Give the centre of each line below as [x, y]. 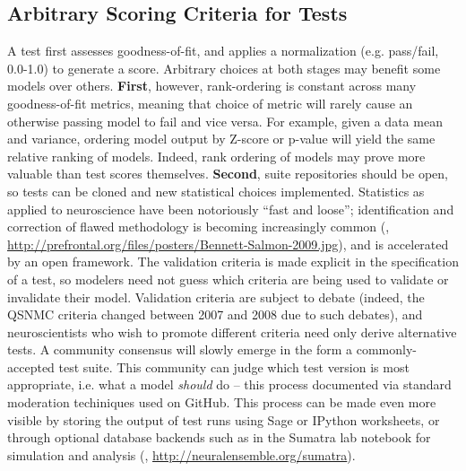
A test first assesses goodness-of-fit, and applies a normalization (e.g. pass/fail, [223, 51]
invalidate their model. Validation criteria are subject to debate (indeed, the [216, 297]
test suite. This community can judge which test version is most [234, 366]
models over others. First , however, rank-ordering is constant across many [212, 86]
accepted [31, 366]
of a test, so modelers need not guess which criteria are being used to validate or [228, 279]
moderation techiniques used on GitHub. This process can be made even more [222, 402]
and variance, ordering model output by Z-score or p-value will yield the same [221, 139]
